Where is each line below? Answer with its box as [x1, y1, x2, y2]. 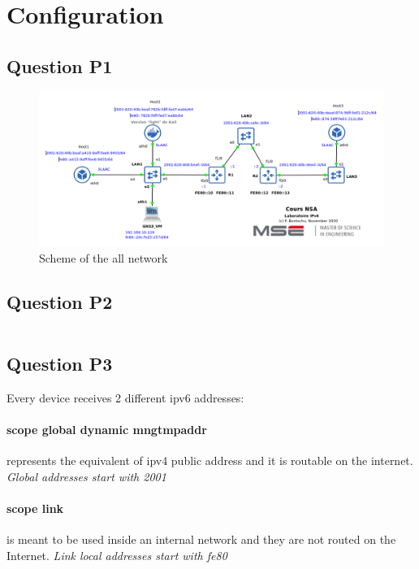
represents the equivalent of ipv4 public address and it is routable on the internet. [6, 452, 413, 469]
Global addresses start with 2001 [6, 467, 166, 484]
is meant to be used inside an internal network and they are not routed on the [6, 531, 396, 548]
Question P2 [6, 289, 113, 314]
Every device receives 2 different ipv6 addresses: [6, 389, 244, 406]
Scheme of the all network [39, 249, 168, 266]
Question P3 [6, 351, 113, 376]
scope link [6, 499, 64, 516]
